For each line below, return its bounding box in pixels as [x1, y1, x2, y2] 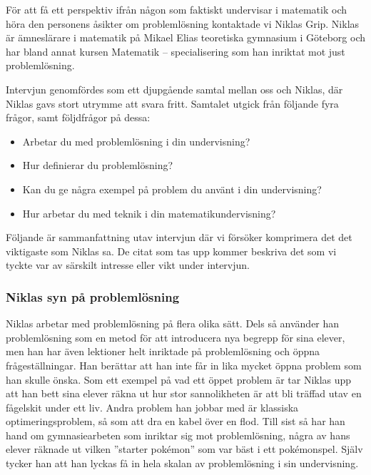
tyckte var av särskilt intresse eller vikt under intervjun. [6, 257, 250, 272]
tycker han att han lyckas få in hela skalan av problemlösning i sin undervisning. [6, 456, 359, 471]
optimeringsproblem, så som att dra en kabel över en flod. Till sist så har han [6, 414, 345, 429]
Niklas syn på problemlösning [6, 287, 180, 305]
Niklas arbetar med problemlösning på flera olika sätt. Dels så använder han [6, 316, 340, 331]
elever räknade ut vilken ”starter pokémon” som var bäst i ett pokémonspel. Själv [6, 441, 363, 456]
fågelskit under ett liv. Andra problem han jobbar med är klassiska [6, 399, 299, 414]
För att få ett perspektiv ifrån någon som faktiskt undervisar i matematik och [6, 2, 347, 16]
